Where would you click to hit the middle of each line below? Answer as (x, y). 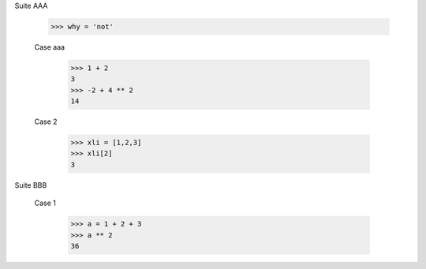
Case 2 (46, 121)
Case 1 (45, 203)
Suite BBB (31, 185)
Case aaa (50, 47)
